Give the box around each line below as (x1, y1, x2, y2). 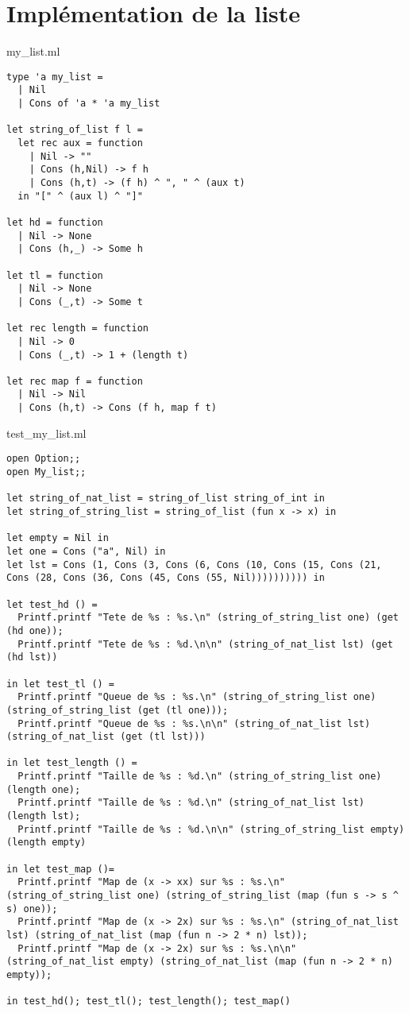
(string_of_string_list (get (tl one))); (6, 704, 229, 716)
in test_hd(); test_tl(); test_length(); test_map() (6, 996, 291, 1007)
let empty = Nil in (6, 532, 109, 544)
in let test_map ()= (6, 863, 115, 875)
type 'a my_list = (6, 71, 103, 83)
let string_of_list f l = (6, 124, 143, 136)
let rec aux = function (17, 137, 143, 149)
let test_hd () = (6, 598, 98, 610)
